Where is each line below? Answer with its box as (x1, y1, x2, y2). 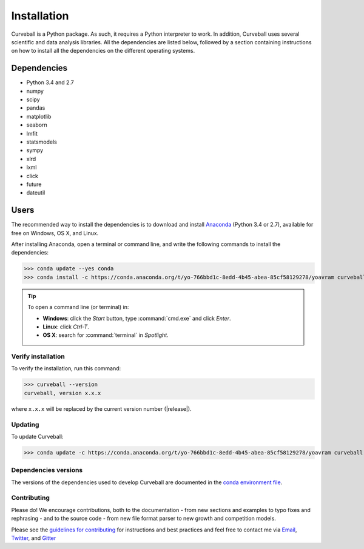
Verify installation (11, 352, 65, 361)
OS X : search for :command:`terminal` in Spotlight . (42, 331, 169, 339)
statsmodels (26, 138, 57, 145)
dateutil (26, 189, 45, 196)
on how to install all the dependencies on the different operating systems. (11, 47, 195, 55)
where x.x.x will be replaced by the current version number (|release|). (11, 405, 192, 412)
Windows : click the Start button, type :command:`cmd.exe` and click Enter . (42, 314, 231, 322)
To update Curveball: (11, 433, 64, 440)
